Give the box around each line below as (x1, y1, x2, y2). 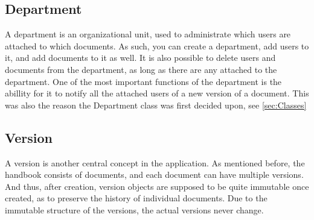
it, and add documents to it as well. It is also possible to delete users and (5, 51, 276, 64)
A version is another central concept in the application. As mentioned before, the (5, 156, 305, 169)
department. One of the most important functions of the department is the (5, 75, 282, 87)
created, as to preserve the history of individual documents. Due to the (5, 192, 268, 204)
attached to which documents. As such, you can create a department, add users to (5, 39, 309, 52)
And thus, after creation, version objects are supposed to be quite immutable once (5, 180, 309, 192)
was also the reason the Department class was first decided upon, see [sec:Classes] (5, 98, 307, 111)
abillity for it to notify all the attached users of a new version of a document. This (5, 87, 309, 99)
